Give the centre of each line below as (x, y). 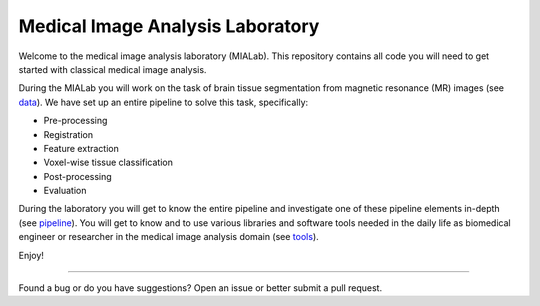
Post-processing (77, 176)
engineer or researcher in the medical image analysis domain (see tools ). (168, 237)
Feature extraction (81, 148)
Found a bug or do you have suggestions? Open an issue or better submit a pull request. (200, 288)
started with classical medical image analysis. (112, 69)
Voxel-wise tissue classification (108, 162)
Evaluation (65, 191)
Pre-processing (75, 121)
